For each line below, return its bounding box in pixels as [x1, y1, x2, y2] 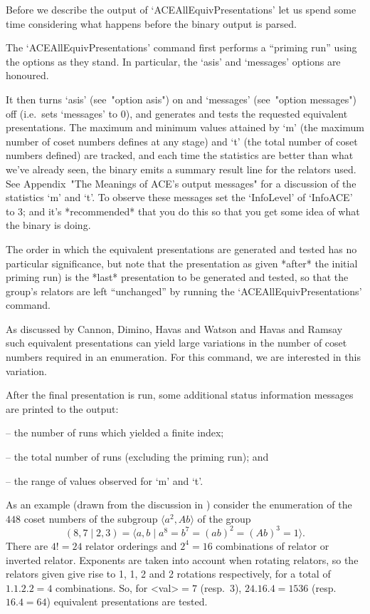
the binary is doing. [6, 218, 91, 232]
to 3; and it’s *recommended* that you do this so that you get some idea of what [6, 203, 360, 218]
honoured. [6, 68, 49, 83]
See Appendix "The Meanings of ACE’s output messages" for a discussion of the [6, 175, 356, 190]
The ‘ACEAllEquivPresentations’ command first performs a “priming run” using [6, 40, 357, 55]
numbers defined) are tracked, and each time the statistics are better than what [6, 148, 354, 163]
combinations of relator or [216, 538, 329, 553]
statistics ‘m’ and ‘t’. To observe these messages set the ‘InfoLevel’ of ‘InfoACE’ [6, 190, 353, 205]
